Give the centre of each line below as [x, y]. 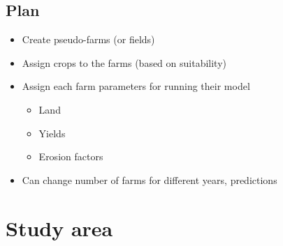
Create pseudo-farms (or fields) [88, 39]
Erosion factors [71, 156]
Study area [59, 228]
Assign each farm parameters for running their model [136, 86]
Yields [52, 133]
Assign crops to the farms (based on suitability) [124, 62]
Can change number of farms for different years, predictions [150, 179]
